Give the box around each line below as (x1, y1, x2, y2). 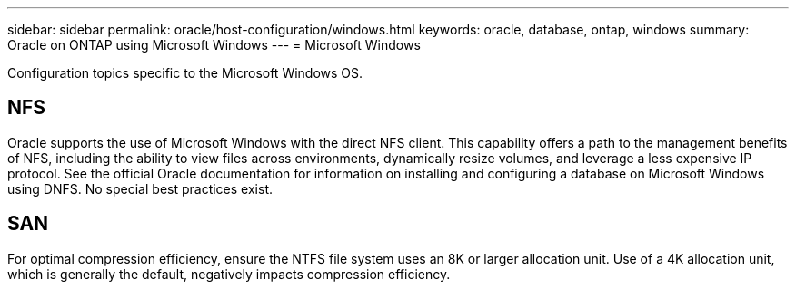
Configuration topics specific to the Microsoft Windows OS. (7, 65, 363, 81)
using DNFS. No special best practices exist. (7, 180, 273, 197)
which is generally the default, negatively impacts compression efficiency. (7, 265, 451, 282)
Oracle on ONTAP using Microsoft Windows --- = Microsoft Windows (7, 37, 421, 53)
